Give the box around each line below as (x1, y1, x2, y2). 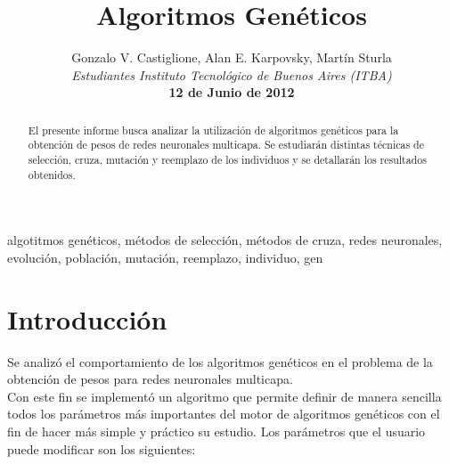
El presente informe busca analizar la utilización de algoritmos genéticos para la (28, 122, 399, 137)
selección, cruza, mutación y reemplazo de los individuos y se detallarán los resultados (28, 152, 427, 167)
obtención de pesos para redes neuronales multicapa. (7, 370, 293, 388)
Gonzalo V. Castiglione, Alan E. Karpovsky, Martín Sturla (71, 48, 392, 67)
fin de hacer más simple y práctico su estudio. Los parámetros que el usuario (7, 422, 426, 441)
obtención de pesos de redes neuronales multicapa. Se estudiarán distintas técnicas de (28, 137, 424, 152)
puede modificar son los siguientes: (7, 439, 196, 458)
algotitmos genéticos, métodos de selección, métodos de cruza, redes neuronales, (7, 231, 443, 249)
